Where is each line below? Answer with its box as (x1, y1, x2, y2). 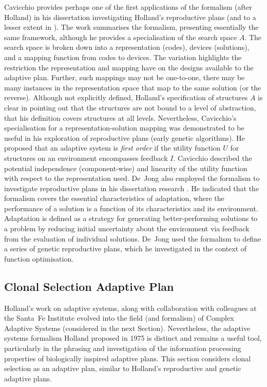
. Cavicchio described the (173, 152, 252, 163)
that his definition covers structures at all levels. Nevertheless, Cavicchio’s (4, 112, 237, 123)
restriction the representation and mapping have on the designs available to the (4, 62, 254, 72)
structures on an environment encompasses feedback (4, 152, 168, 163)
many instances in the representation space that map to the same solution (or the (4, 82, 261, 93)
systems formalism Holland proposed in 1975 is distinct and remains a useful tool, (4, 333, 262, 343)
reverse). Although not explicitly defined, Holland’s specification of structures (4, 92, 248, 103)
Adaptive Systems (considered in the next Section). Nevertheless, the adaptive (4, 322, 251, 333)
